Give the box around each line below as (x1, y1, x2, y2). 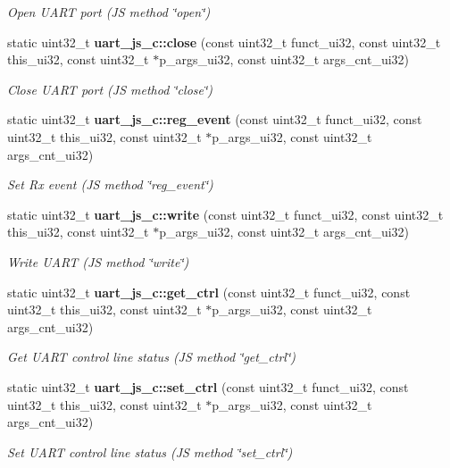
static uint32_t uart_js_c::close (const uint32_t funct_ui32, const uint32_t (7, 32, 441, 51)
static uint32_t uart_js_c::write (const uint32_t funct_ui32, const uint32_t (7, 205, 444, 223)
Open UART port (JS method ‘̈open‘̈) (7, 3, 211, 21)
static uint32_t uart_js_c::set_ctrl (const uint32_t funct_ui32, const (7, 377, 409, 396)
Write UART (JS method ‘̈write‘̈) (7, 252, 189, 271)
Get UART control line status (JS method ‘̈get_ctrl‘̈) (7, 347, 296, 366)
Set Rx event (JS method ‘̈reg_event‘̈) (7, 175, 213, 194)
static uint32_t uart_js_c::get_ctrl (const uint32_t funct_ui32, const (7, 282, 411, 301)
